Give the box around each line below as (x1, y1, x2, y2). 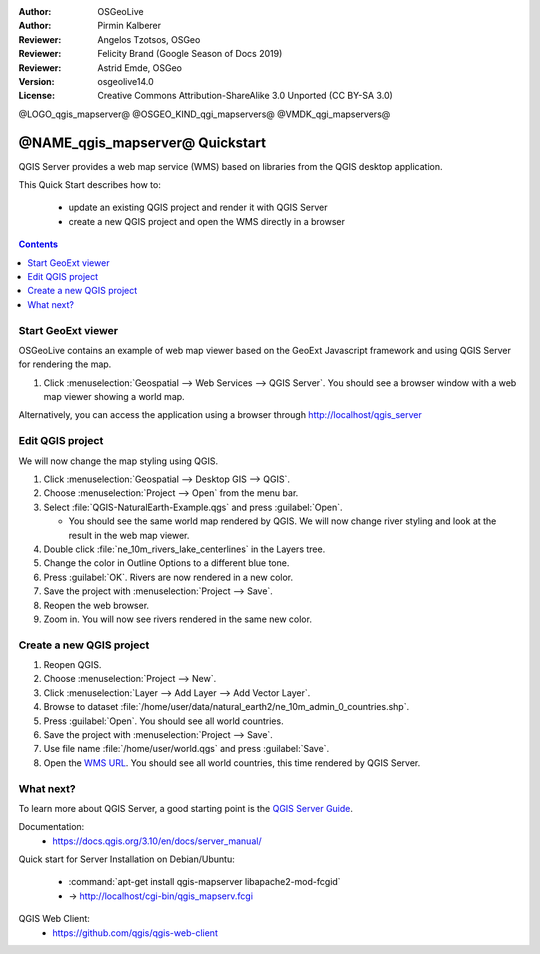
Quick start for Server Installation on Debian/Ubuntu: (18, 853, 235, 865)
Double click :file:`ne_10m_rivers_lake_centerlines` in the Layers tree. (43, 543, 326, 555)
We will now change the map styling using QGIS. (18, 455, 219, 467)
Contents (18, 238, 59, 250)
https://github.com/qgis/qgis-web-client (52, 926, 219, 939)
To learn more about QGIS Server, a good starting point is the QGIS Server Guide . (18, 802, 354, 814)
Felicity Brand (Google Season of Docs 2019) (97, 48, 283, 60)
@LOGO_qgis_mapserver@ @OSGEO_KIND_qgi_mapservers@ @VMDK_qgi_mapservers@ (18, 108, 391, 120)
